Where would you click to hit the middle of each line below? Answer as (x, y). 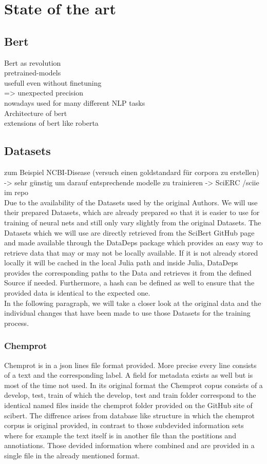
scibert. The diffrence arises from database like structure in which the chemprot (129, 415)
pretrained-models (33, 73)
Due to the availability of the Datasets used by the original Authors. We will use (131, 202)
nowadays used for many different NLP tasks (75, 102)
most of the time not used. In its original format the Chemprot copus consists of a (133, 385)
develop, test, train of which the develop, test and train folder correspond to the (130, 395)
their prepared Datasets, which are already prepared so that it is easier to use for (132, 212)
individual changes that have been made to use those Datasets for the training (127, 313)
